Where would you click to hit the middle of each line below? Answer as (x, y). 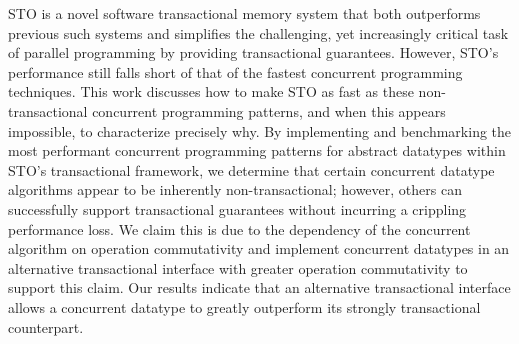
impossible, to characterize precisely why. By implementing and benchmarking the (260, 130)
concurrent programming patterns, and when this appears (269, 110)
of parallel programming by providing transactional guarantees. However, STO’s (253, 52)
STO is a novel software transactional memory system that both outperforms (244, 13)
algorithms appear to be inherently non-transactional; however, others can (235, 189)
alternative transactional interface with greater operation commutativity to (238, 267)
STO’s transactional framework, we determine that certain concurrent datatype (251, 169)
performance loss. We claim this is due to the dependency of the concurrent (239, 228)
